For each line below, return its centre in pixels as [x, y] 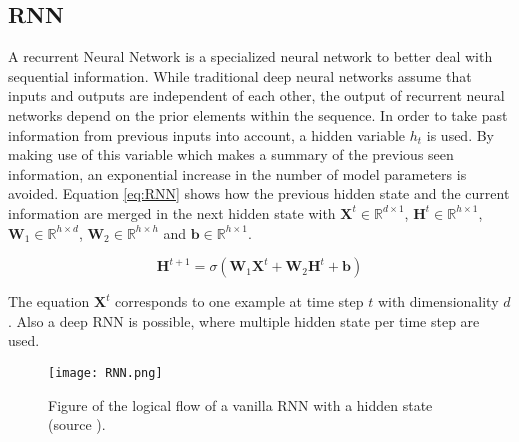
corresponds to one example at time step [239, 301]
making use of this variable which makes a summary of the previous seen [231, 154]
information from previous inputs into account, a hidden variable [207, 134]
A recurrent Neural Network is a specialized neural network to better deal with [250, 56]
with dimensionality [438, 301]
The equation [49, 301]
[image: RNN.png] [105, 372]
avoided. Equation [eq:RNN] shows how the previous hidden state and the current [259, 193]
